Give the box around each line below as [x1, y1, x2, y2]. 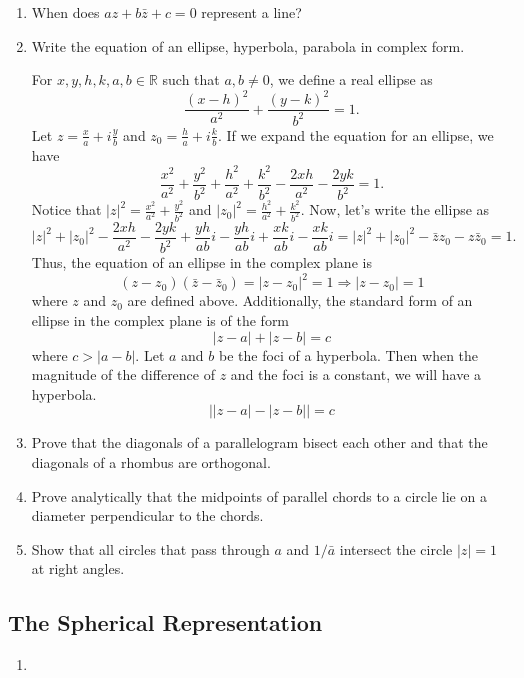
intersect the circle [339, 538, 453, 559]
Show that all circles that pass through [31, 538, 270, 559]
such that [162, 69, 220, 90]
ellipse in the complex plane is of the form [31, 310, 290, 331]
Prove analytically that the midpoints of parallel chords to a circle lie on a [31, 485, 487, 506]
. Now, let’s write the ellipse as [300, 199, 490, 220]
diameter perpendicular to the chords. [31, 505, 264, 526]
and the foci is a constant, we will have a [230, 364, 482, 385]
